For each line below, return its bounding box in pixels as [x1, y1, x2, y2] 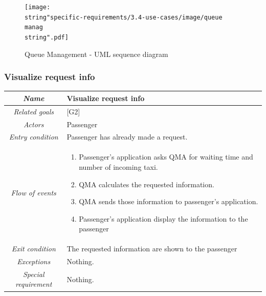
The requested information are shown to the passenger [66, 243, 237, 254]
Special [23, 268, 45, 279]
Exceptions [17, 255, 51, 266]
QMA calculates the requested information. [79, 179, 214, 189]
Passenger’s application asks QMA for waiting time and [79, 151, 253, 162]
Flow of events [11, 187, 56, 198]
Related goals [13, 106, 54, 116]
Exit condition [11, 243, 56, 254]
